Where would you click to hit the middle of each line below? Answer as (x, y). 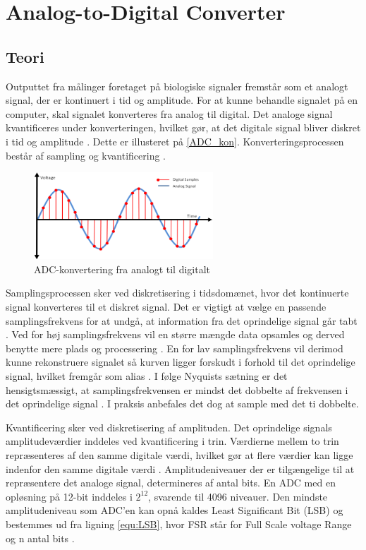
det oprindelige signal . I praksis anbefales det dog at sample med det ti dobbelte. (182, 403)
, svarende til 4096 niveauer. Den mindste (238, 496)
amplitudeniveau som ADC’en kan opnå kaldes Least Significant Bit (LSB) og (175, 510)
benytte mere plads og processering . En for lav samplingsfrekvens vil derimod (175, 348)
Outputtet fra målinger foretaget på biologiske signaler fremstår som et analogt (177, 86)
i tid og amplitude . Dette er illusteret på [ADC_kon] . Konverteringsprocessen (175, 141)
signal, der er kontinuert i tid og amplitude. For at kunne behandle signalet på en (182, 100)
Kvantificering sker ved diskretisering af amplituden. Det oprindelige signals (169, 427)
